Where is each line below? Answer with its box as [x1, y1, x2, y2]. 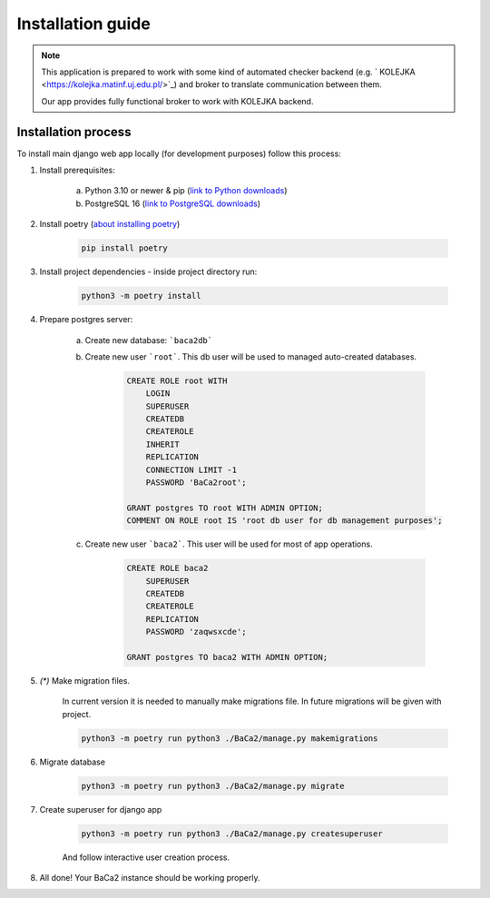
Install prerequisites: [39, 164, 115, 176]
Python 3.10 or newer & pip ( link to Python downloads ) [84, 185, 288, 196]
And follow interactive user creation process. [62, 852, 230, 863]
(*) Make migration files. [39, 675, 131, 686]
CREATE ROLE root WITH [126, 375, 228, 386]
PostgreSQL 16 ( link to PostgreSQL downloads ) [84, 198, 261, 209]
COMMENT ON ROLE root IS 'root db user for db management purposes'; [126, 516, 443, 526]
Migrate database [39, 756, 106, 767]
